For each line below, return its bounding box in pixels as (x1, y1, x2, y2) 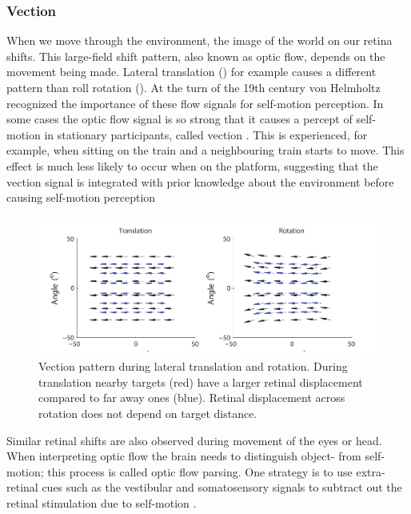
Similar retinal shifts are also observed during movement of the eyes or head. (6, 432, 382, 448)
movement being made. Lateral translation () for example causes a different (6, 63, 377, 80)
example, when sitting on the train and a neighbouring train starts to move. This (6, 142, 405, 159)
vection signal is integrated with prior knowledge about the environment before (6, 173, 394, 190)
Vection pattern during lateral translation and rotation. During (38, 358, 348, 375)
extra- (356, 463, 385, 480)
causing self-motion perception (6, 189, 156, 206)
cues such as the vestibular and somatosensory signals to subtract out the (42, 479, 402, 496)
